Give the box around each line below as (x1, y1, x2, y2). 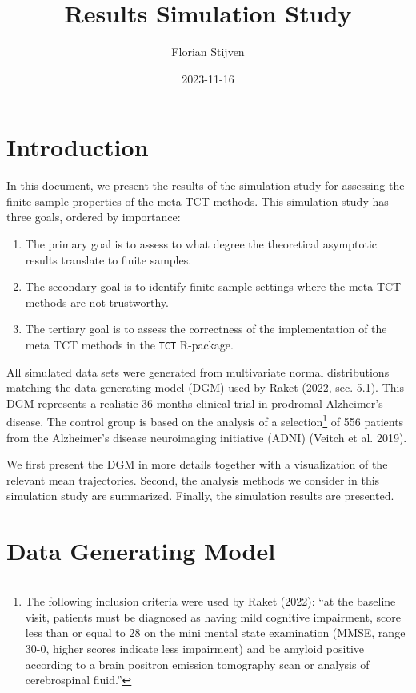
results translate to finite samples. (25, 251, 192, 268)
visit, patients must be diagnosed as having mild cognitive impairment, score (25, 608, 401, 625)
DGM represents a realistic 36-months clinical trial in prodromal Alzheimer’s (6, 394, 383, 411)
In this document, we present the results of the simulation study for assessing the (6, 177, 405, 194)
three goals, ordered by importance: (6, 208, 181, 225)
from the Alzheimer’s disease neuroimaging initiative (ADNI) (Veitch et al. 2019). (6, 429, 407, 445)
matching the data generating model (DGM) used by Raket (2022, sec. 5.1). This (6, 379, 404, 396)
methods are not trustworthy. (25, 293, 169, 310)
